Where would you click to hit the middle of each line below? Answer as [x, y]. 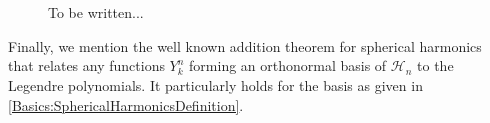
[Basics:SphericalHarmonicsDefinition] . [126, 104]
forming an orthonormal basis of [288, 65]
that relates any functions [86, 65]
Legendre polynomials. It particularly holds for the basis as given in [215, 84]
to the [435, 65]
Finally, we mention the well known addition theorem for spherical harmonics [245, 45]
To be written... [96, 12]
